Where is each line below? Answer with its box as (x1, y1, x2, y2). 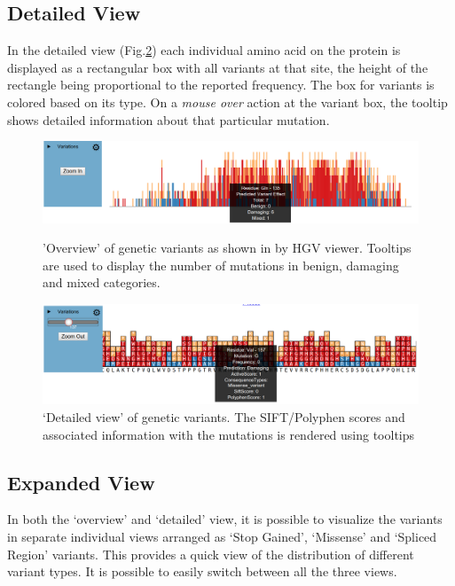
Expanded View (7, 468, 155, 496)
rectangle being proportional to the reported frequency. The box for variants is (7, 75, 435, 94)
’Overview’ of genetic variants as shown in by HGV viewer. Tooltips (43, 238, 412, 257)
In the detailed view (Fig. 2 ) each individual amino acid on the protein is (7, 41, 401, 59)
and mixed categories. (43, 273, 161, 292)
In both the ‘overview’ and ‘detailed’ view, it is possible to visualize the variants (7, 510, 443, 528)
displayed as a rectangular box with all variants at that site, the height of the (7, 58, 428, 76)
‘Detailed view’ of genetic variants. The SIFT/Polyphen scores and (43, 407, 405, 426)
